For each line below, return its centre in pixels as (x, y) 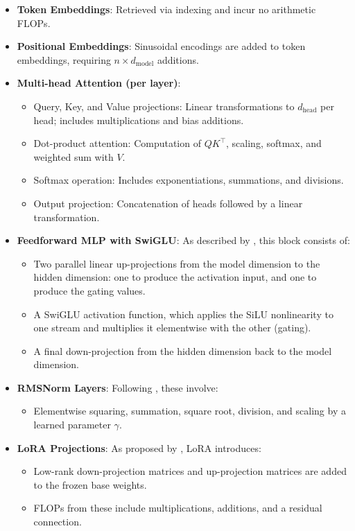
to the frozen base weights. (90, 484)
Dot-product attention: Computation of (117, 143)
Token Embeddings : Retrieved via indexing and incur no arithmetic (166, 9)
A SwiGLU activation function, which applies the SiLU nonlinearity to (183, 314)
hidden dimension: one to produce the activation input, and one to (175, 277)
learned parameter (72, 425)
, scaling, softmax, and (274, 143)
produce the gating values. (89, 290)
